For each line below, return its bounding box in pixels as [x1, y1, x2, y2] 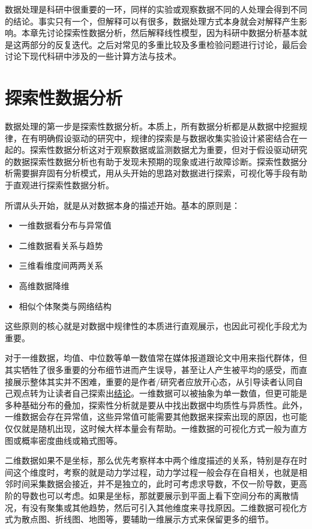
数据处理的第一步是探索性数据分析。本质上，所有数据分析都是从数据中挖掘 [5, 120, 299, 133]
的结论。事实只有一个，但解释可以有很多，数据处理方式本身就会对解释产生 [5, 14, 299, 27]
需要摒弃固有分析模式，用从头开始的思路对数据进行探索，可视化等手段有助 [13, 167, 307, 179]
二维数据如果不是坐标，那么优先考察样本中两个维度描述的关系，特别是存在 [5, 454, 299, 467]
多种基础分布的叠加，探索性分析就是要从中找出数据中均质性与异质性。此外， [5, 398, 307, 411]
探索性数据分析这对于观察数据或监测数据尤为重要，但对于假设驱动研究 [29, 143, 307, 156]
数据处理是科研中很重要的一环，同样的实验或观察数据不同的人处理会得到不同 [5, 3, 307, 15]
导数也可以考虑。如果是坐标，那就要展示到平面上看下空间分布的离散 [21, 489, 290, 501]
